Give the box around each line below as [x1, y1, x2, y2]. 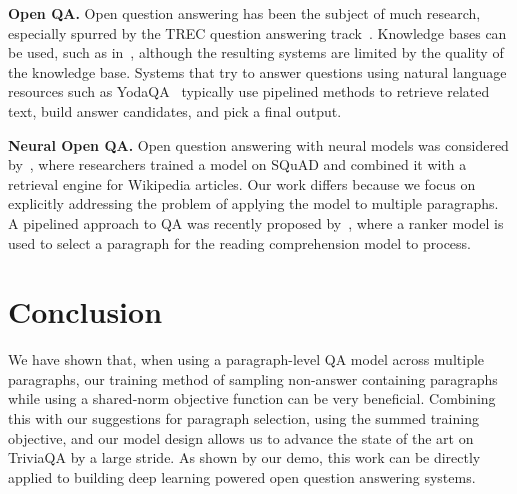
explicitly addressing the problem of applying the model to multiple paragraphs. [8, 193, 499, 214]
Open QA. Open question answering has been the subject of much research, [8, 3, 481, 23]
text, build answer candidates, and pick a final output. [8, 100, 342, 121]
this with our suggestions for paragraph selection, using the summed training [8, 408, 479, 429]
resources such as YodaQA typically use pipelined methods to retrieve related [8, 81, 490, 102]
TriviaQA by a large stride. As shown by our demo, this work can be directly [8, 447, 481, 468]
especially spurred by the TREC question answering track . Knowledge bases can [8, 22, 507, 43]
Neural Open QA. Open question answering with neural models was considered [8, 134, 509, 155]
